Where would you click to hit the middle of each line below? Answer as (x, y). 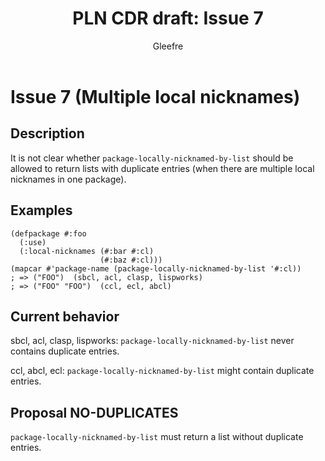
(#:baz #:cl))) (131, 260)
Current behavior (65, 316)
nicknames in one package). (68, 179)
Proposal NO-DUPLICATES (94, 412)
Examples (41, 210)
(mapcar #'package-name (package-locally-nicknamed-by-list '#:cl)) (156, 268)
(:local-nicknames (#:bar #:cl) (87, 251)
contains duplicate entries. (65, 351)
